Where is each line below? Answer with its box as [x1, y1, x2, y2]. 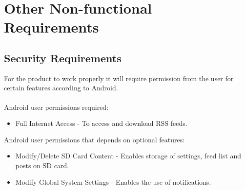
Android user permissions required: [4, 102, 109, 112]
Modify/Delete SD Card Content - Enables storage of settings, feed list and [15, 151, 242, 161]
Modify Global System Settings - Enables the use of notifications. [15, 176, 211, 187]
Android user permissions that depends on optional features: [4, 134, 185, 144]
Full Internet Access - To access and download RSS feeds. [15, 118, 187, 128]
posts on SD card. [15, 160, 69, 170]
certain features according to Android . [4, 83, 118, 93]
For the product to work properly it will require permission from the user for [4, 73, 234, 83]
